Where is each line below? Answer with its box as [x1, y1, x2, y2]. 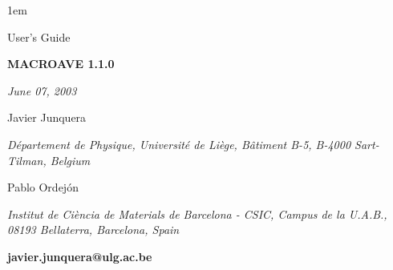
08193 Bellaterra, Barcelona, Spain [7, 221, 180, 238]
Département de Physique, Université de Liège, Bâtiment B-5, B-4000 [7, 135, 351, 152]
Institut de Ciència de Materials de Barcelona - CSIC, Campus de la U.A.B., [7, 205, 387, 222]
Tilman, [7, 151, 47, 168]
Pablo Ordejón [7, 179, 79, 195]
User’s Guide [7, 28, 71, 45]
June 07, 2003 [7, 82, 77, 99]
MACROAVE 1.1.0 [7, 55, 115, 72]
